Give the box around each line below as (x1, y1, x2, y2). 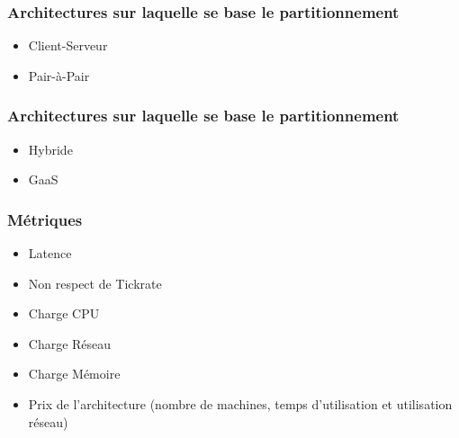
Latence (28, 244, 72, 263)
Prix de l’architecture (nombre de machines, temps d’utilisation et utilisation (28, 395, 453, 413)
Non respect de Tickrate (28, 273, 162, 292)
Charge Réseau (28, 334, 112, 353)
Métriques (7, 208, 83, 230)
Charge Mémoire (28, 364, 121, 383)
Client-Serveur (28, 36, 108, 55)
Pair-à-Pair (28, 66, 90, 85)
